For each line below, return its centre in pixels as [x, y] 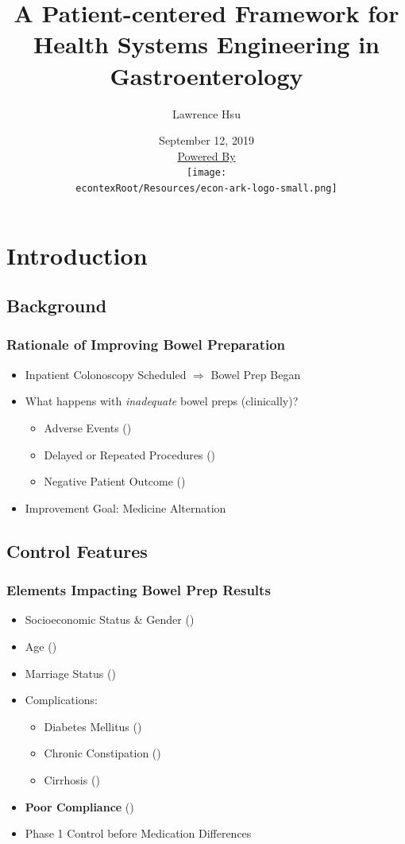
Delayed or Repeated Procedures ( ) [130, 454]
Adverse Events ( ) [88, 427]
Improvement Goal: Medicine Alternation [125, 507]
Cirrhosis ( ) [72, 779]
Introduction [77, 255]
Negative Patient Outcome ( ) [115, 481]
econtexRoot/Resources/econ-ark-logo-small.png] [206, 188]
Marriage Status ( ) [70, 673]
